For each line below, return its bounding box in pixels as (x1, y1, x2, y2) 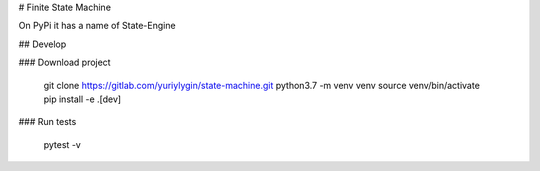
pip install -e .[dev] (43, 93, 122, 105)
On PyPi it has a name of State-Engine (18, 20, 176, 32)
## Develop (18, 38, 67, 50)
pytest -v (43, 138, 82, 150)
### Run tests (18, 116, 77, 128)
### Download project (18, 56, 111, 69)
